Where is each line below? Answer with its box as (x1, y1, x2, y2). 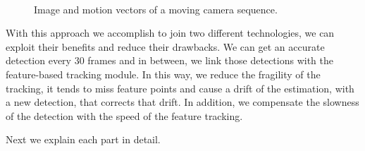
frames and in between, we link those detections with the (87, 53, 333, 68)
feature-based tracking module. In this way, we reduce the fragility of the (6, 66, 321, 81)
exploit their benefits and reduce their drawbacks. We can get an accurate (6, 39, 325, 54)
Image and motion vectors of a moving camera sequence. (34, 1, 278, 16)
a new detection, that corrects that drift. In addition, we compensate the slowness (6, 95, 359, 109)
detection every (6, 53, 71, 68)
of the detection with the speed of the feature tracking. (6, 108, 243, 123)
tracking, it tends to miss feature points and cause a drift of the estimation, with (6, 80, 354, 95)
